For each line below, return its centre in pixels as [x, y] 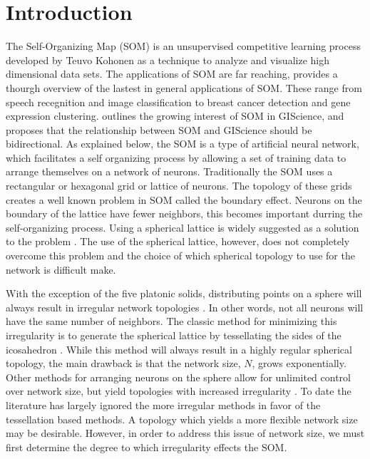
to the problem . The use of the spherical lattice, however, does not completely [178, 241]
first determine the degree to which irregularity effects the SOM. [147, 447]
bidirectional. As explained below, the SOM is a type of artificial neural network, [183, 144]
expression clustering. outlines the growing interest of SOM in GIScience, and [175, 116]
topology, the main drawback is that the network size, [123, 363]
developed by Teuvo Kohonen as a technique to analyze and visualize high [168, 60]
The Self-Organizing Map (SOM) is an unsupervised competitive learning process [183, 46]
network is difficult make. [61, 269]
